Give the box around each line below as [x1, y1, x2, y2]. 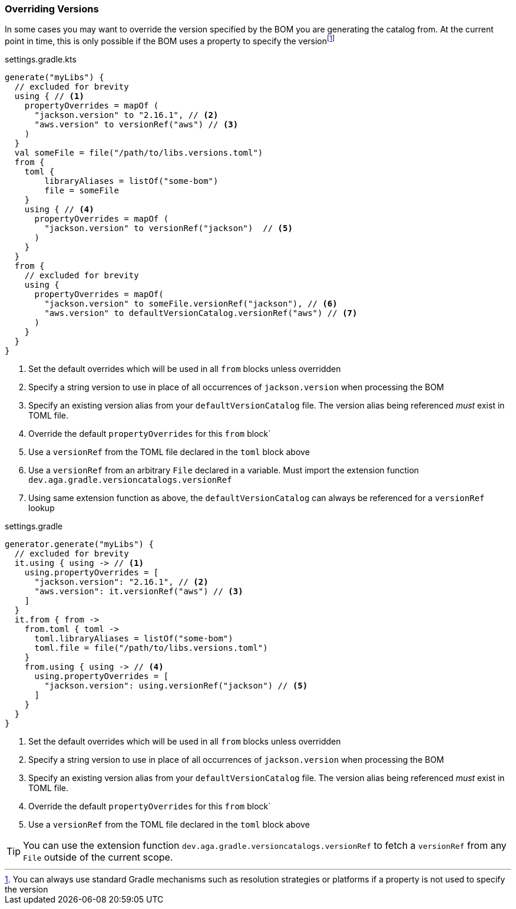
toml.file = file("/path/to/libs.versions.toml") [34, 643, 268, 653]
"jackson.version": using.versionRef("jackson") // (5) [44, 681, 308, 691]
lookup [28, 503, 55, 513]
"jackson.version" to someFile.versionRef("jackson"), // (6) [44, 299, 338, 309]
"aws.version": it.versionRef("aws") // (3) [34, 587, 243, 597]
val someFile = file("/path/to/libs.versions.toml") [14, 148, 263, 158]
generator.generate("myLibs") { [5, 539, 154, 549]
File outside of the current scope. [23, 851, 173, 864]
